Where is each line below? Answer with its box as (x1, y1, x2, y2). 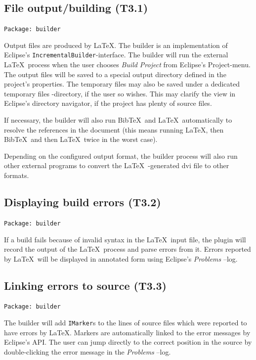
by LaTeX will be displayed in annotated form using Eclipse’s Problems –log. (4, 253, 238, 264)
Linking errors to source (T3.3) (4, 277, 167, 293)
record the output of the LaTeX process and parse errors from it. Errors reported (4, 244, 251, 254)
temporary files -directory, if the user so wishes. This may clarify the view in (4, 88, 236, 98)
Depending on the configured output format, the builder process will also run (4, 150, 238, 161)
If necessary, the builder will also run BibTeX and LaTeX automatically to (4, 115, 232, 125)
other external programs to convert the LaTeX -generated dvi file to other (4, 160, 229, 171)
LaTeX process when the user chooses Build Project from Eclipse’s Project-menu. (4, 59, 251, 70)
